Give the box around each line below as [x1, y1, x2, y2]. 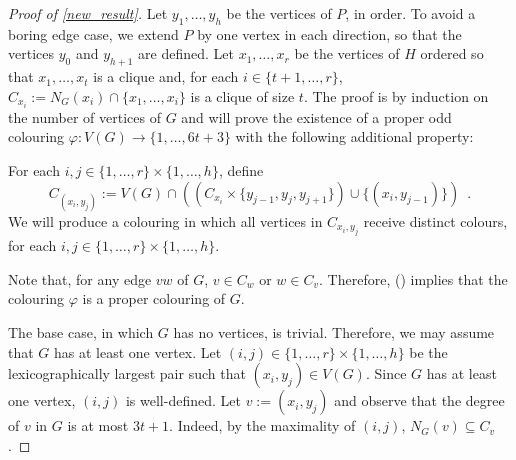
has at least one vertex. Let [54, 341, 222, 362]
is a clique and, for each [93, 66, 239, 87]
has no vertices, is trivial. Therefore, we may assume [173, 322, 495, 343]
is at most [67, 415, 129, 436]
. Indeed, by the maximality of [169, 415, 356, 436]
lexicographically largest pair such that [8, 363, 246, 384]
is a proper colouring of [82, 288, 226, 309]
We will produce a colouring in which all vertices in [8, 210, 323, 231]
